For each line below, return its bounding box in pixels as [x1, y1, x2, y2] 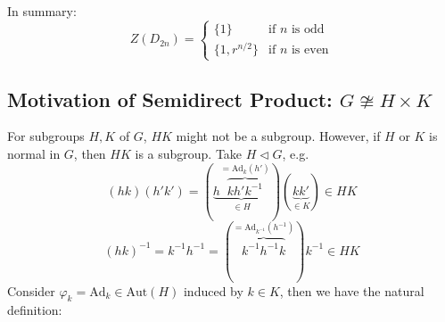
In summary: [7, 2, 77, 20]
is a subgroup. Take [135, 144, 243, 163]
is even [291, 43, 329, 56]
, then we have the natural [279, 281, 424, 300]
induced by [183, 281, 243, 300]
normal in [7, 144, 61, 163]
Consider [7, 281, 55, 300]
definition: [7, 301, 62, 319]
